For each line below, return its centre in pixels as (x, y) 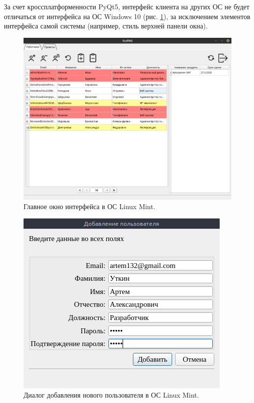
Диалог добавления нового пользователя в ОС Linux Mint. (111, 395)
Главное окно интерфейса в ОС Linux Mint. (89, 206)
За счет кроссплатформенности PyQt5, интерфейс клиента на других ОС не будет (127, 6)
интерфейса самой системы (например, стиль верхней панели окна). (106, 26)
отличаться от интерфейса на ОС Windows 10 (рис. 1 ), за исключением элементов (127, 16)
